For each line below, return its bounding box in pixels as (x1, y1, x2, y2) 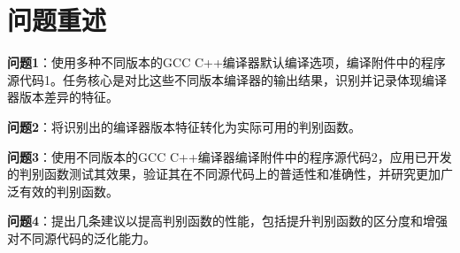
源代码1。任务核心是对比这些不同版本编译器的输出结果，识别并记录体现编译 (7, 70, 447, 88)
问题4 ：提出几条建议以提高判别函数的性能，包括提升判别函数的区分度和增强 (7, 211, 448, 230)
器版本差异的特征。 (7, 88, 119, 106)
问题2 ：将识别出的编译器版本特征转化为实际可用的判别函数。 (7, 117, 362, 135)
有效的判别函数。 (19, 181, 119, 200)
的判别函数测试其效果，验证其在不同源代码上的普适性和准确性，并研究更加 (7, 165, 441, 183)
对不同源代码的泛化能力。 (7, 228, 156, 247)
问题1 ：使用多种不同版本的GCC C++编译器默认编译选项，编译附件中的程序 (7, 53, 446, 72)
